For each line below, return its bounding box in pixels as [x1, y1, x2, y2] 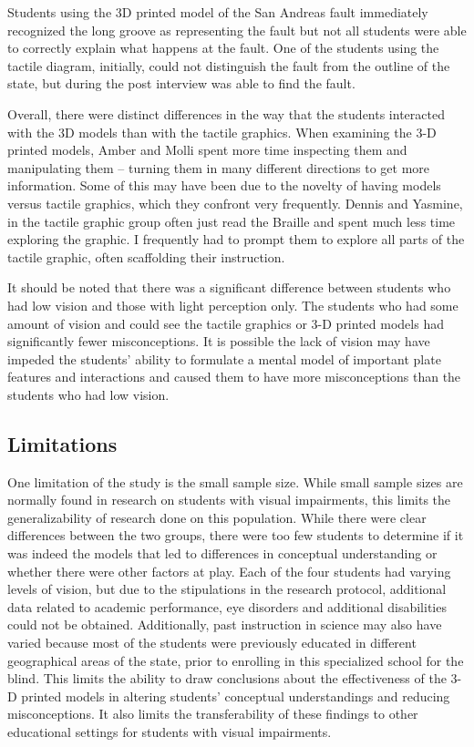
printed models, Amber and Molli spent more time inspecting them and [7, 140, 407, 159]
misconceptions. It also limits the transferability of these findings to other [7, 704, 418, 723]
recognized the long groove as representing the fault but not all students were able [7, 20, 467, 39]
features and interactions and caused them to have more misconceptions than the [7, 367, 461, 386]
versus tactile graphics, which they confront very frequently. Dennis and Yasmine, [7, 193, 463, 212]
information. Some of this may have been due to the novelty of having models [7, 176, 441, 195]
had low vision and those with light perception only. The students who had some [7, 295, 459, 314]
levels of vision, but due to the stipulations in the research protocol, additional [7, 579, 447, 599]
